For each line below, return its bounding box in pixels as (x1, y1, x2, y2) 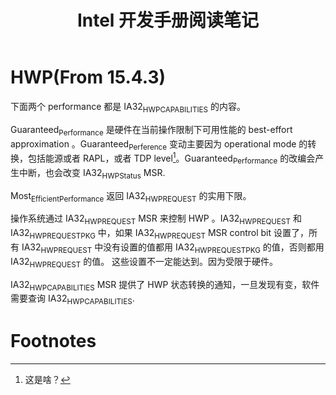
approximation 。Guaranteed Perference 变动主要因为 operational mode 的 (10, 137, 308, 152)
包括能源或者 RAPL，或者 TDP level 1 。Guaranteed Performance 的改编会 (27, 151, 316, 166)
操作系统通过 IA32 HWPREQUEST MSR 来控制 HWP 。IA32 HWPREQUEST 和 (10, 212, 302, 227)
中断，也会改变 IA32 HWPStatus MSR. (18, 166, 166, 181)
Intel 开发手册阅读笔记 (76, 9, 260, 32)
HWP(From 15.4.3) (10, 66, 167, 89)
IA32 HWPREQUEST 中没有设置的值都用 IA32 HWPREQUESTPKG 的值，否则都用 (21, 241, 325, 255)
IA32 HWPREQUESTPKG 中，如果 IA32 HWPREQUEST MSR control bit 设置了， (10, 227, 309, 241)
